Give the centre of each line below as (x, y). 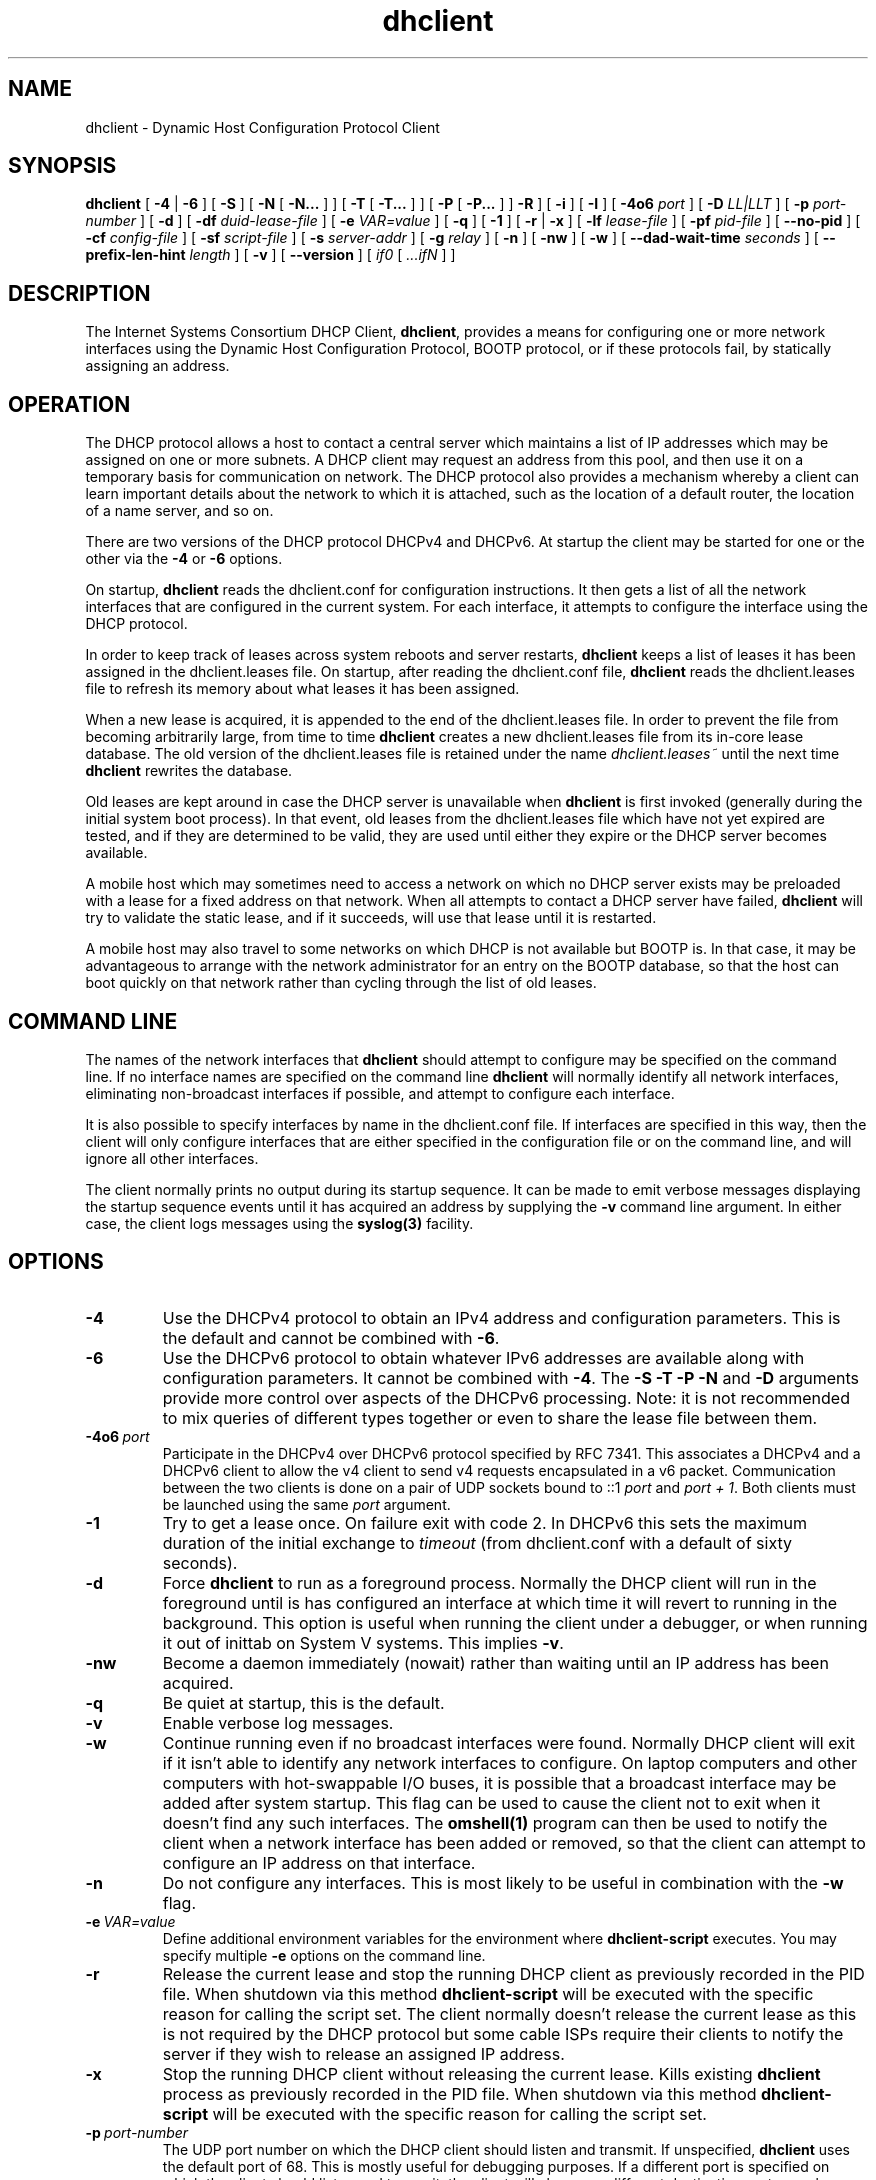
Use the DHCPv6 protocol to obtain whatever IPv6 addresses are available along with (483, 1357)
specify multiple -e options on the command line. (324, 1955)
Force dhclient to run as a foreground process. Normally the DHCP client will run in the (489, 1582)
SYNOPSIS (62, 166)
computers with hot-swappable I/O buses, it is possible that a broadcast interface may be (499, 1782)
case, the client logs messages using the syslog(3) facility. (279, 1223)
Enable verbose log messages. (278, 1722)
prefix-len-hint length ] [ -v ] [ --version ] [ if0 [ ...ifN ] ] (270, 255)
